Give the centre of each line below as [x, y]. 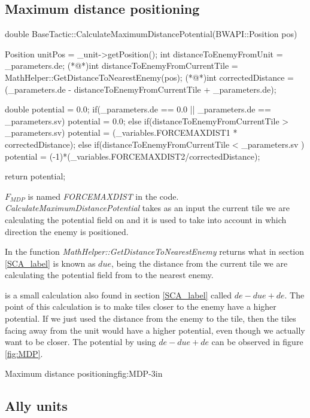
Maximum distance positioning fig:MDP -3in [84, 373]
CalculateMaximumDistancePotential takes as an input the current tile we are [147, 208]
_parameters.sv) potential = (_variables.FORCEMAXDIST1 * [121, 132]
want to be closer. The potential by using [80, 342]
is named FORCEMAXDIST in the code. [103, 196]
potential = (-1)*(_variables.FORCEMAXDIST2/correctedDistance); [133, 156]
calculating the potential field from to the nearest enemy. [109, 275]
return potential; [35, 176]
